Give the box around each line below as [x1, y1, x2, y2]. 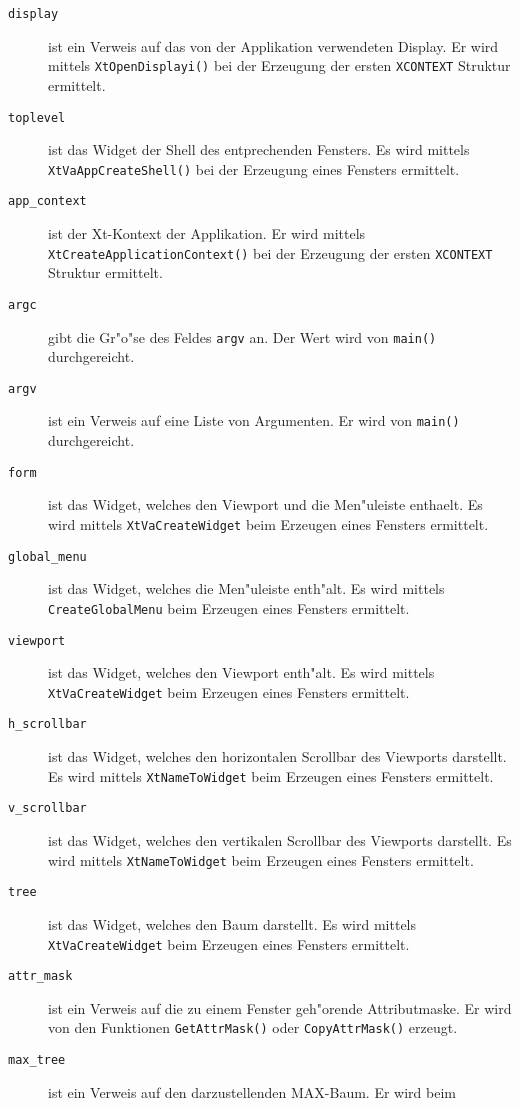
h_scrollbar [8, 717, 87, 732]
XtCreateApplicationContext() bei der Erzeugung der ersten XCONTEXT [48, 242, 493, 263]
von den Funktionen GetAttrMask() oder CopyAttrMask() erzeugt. [48, 1017, 458, 1038]
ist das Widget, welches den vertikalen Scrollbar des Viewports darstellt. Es [48, 830, 512, 850]
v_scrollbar [8, 801, 87, 816]
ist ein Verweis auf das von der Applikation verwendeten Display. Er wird [48, 35, 499, 56]
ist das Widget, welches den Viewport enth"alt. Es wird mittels [48, 662, 435, 683]
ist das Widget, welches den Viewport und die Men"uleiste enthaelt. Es [48, 494, 483, 515]
